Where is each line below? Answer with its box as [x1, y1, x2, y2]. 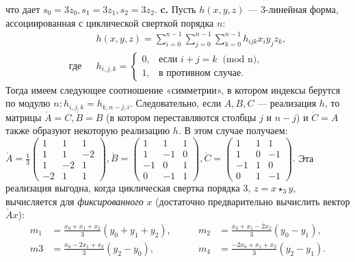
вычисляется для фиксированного [5, 194, 144, 208]
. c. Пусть [154, 2, 196, 16]
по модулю [5, 96, 51, 110]
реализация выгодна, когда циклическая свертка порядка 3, [5, 180, 251, 194]
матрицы [5, 109, 42, 124]
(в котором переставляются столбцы [105, 109, 257, 124]
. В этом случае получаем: [178, 123, 288, 137]
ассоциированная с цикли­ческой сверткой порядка [5, 15, 214, 29]
